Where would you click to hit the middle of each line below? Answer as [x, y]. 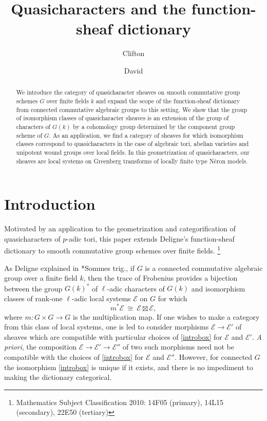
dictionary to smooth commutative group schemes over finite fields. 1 [112, 250]
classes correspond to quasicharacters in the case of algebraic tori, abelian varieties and [132, 144]
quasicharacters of [32, 238]
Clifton [133, 53]
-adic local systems [101, 298]
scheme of [29, 135]
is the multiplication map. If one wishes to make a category [166, 316]
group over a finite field [41, 278]
